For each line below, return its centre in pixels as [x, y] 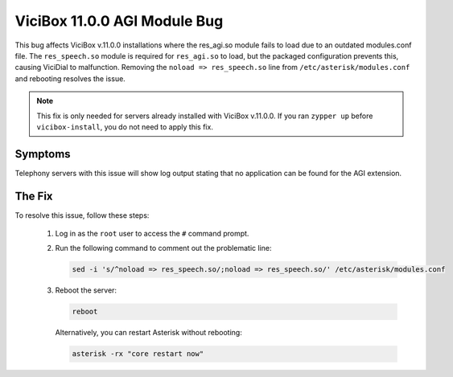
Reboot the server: [86, 290]
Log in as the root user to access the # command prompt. [152, 234]
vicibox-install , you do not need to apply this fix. [125, 127]
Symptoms [43, 154]
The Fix [34, 196]
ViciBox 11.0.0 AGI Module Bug [119, 21]
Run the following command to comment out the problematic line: [163, 248]
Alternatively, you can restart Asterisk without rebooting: [149, 333]
